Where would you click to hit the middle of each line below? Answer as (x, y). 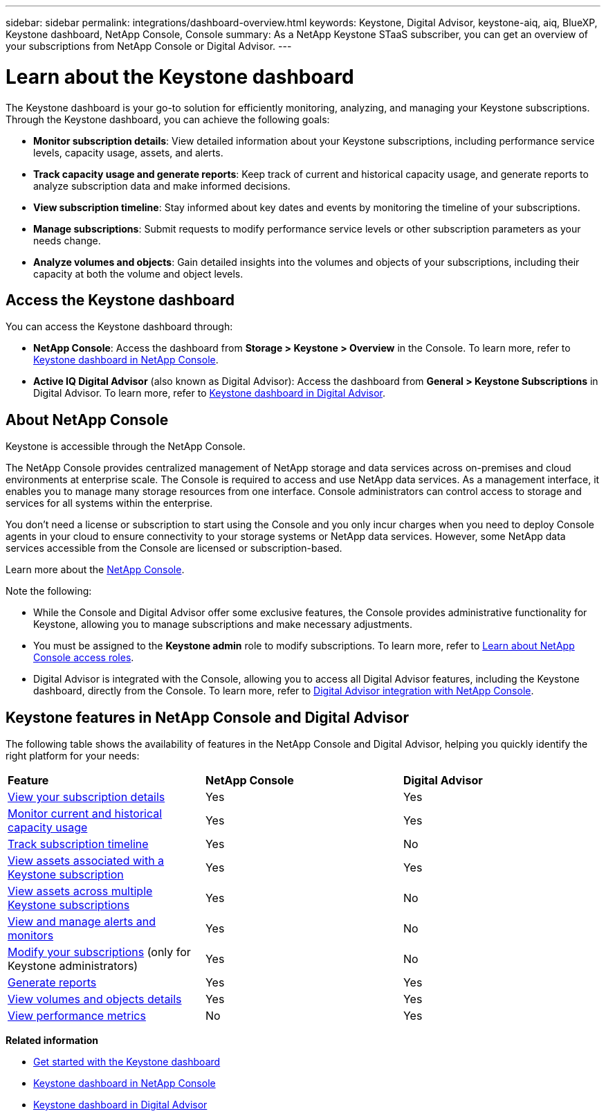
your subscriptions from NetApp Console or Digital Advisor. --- (149, 46)
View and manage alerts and (82, 922)
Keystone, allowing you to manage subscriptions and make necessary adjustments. (223, 624)
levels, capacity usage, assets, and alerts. (128, 152)
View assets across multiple (80, 891)
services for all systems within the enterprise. (109, 503)
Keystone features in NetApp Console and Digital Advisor (208, 717)
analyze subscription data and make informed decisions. (162, 186)
